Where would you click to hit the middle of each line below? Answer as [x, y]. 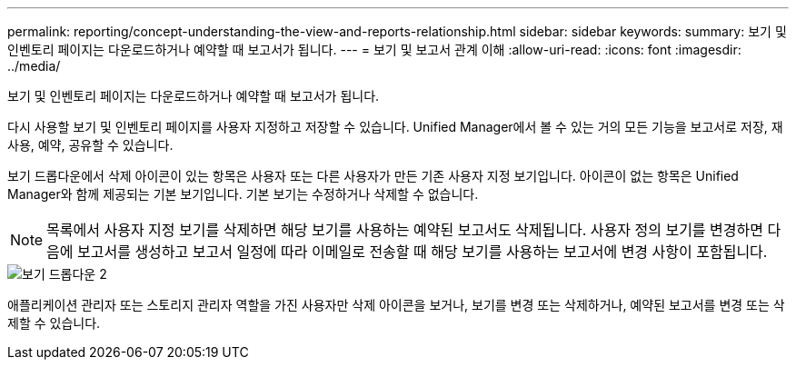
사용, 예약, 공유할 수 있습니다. [90, 145]
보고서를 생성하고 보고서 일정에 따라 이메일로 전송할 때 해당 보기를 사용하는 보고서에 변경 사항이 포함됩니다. [423, 252]
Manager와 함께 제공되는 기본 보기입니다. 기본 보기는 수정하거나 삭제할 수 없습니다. [243, 194]
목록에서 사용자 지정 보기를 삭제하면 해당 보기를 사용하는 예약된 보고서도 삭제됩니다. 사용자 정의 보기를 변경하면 [405, 230]
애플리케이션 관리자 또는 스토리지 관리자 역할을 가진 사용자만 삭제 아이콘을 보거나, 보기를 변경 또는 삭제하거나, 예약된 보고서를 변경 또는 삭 [396, 305]
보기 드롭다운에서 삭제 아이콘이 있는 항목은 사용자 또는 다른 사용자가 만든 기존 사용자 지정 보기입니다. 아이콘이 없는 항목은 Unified [373, 176]
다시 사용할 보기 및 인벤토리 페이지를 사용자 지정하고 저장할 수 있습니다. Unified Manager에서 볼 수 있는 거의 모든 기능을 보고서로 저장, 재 [395, 127]
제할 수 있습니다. [54, 323]
